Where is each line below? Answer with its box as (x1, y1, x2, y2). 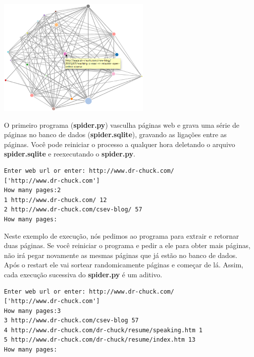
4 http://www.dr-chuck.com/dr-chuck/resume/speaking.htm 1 (4, 326, 203, 334)
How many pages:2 (4, 187, 61, 194)
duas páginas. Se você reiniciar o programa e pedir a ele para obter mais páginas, (4, 240, 251, 251)
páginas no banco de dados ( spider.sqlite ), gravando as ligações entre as (4, 129, 227, 140)
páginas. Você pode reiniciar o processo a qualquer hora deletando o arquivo (4, 139, 235, 149)
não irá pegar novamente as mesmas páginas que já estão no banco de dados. (4, 250, 238, 260)
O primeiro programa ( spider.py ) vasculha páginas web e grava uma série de (4, 119, 240, 130)
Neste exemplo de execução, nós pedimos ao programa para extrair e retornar (4, 230, 239, 241)
